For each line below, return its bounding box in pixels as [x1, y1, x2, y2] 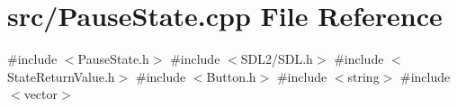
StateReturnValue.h [7, 67, 115, 85]
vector [23, 85, 58, 103]
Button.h [206, 67, 256, 85]
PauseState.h [77, 49, 149, 68]
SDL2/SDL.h [240, 49, 313, 68]
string [347, 67, 380, 85]
